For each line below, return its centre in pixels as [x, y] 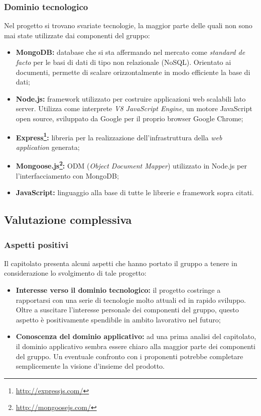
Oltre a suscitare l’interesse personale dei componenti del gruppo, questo [127, 310]
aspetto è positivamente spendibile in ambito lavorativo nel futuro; [118, 319]
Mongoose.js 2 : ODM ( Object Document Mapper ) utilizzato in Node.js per [131, 165]
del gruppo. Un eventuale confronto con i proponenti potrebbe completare [129, 356]
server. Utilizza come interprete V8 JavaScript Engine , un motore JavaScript [134, 108]
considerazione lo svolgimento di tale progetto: [75, 273]
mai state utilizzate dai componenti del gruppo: [77, 35]
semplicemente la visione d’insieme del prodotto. [90, 366]
